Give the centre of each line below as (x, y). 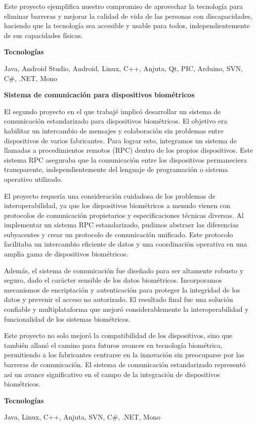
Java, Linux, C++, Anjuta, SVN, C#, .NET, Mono (82, 417)
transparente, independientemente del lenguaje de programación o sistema (116, 169)
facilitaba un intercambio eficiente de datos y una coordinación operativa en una (126, 244)
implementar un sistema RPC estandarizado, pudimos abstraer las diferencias (121, 225)
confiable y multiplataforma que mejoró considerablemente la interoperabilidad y (126, 309)
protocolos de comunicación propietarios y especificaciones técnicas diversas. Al (124, 215)
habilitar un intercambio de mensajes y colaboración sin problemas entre (114, 130)
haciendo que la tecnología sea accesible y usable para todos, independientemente (127, 25)
